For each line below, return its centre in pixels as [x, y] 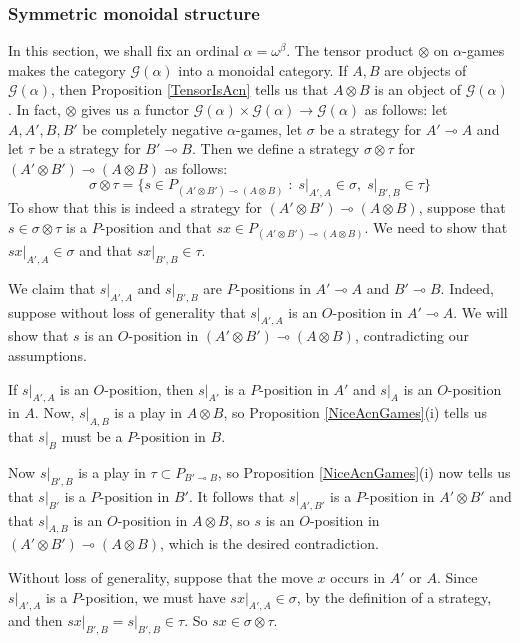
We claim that [52, 287]
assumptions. [47, 354]
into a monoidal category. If [263, 69]
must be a [92, 436]
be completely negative [152, 128]
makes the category [67, 69]
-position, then [149, 388]
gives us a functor [135, 109]
